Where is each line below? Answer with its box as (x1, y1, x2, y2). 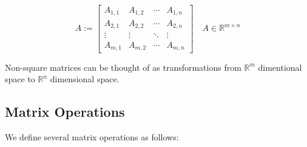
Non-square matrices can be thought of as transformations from (5, 60, 241, 73)
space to (5, 73, 35, 85)
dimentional (258, 60, 302, 73)
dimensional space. (50, 73, 120, 85)
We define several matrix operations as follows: (5, 130, 179, 143)
